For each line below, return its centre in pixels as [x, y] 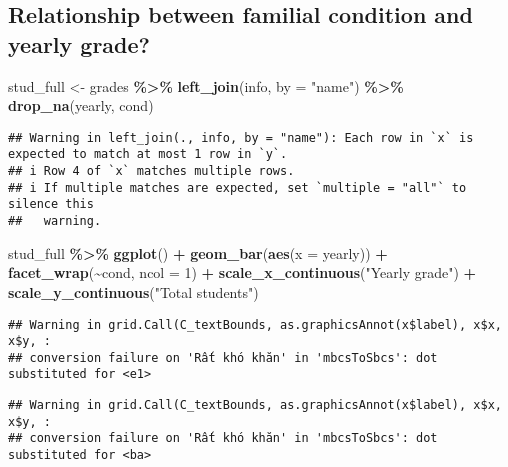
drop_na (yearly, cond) [81, 105]
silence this [51, 204]
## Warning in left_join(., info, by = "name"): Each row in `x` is [241, 137]
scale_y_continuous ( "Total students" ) [133, 291]
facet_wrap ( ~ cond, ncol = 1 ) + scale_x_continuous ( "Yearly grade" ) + [242, 272]
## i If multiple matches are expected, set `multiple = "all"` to [237, 187]
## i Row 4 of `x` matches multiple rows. [151, 171]
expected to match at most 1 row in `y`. [148, 154]
